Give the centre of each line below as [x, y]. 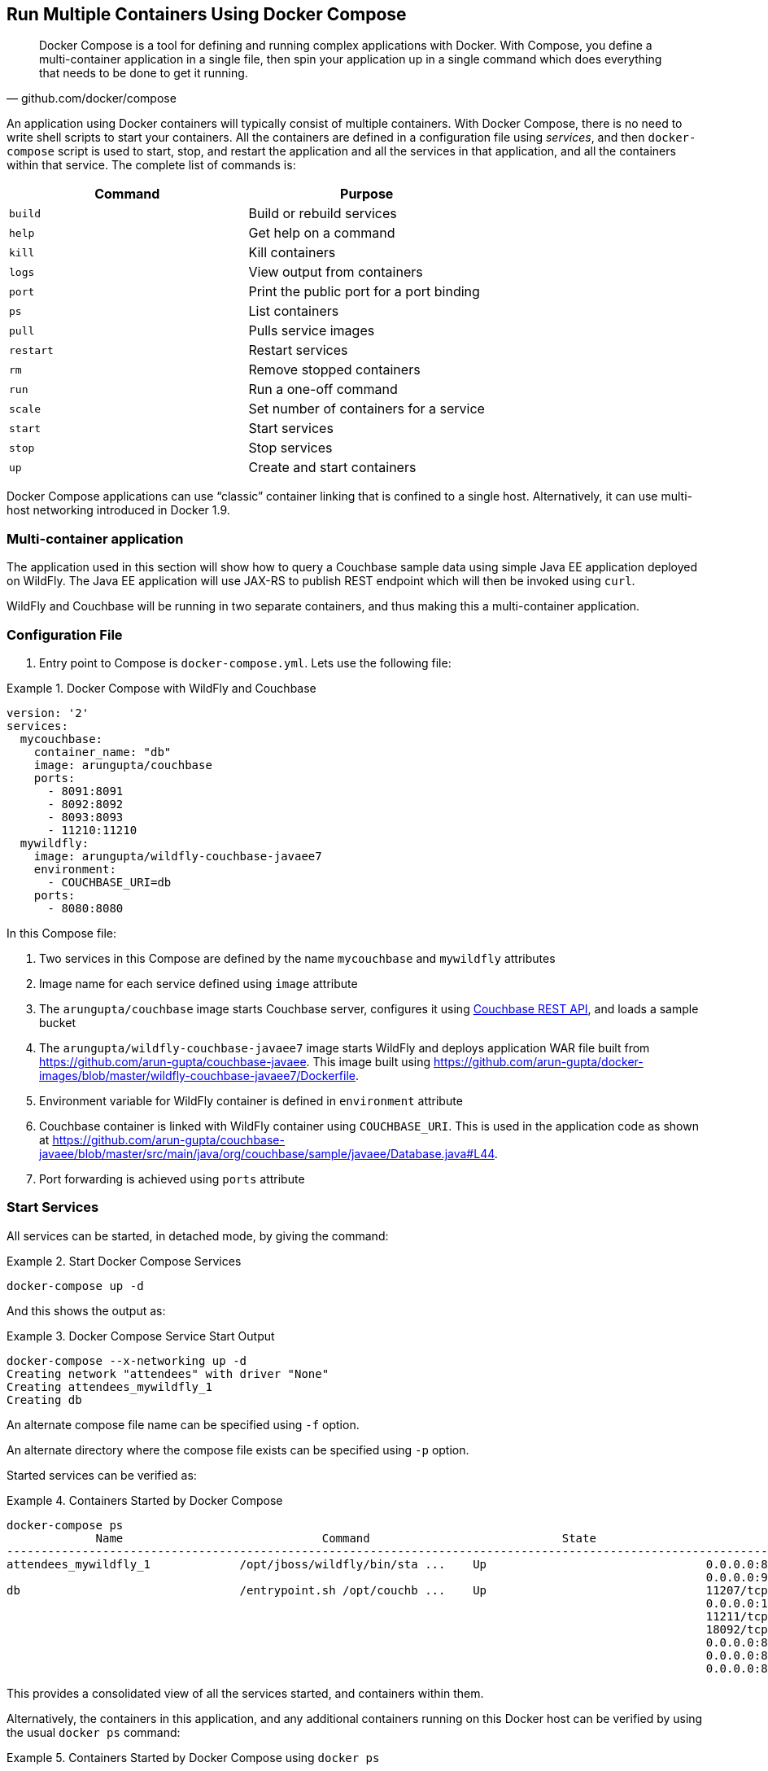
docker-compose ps [65, 1525]
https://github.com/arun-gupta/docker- [539, 1061]
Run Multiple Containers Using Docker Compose [207, 14]
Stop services [290, 448]
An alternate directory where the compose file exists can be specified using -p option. [238, 1450]
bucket [57, 1022]
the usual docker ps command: [94, 1732]
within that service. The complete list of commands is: [151, 165]
